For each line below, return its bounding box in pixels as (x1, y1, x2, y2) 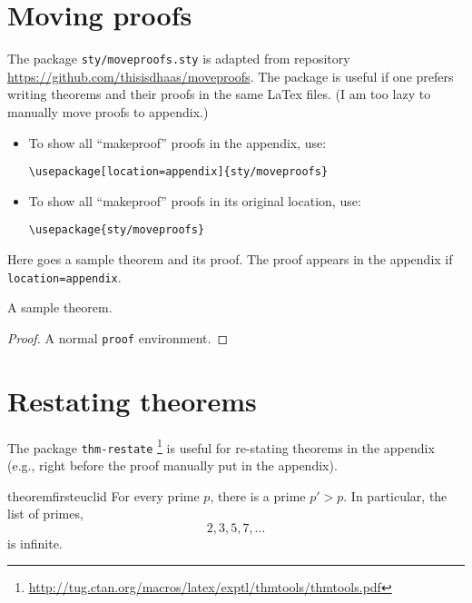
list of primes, (7, 504, 84, 523)
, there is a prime (210, 486, 306, 505)
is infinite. (7, 533, 63, 552)
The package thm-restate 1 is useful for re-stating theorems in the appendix (7, 435, 435, 457)
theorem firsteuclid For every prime (7, 486, 200, 505)
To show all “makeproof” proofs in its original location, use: (28, 191, 361, 210)
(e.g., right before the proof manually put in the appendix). (7, 456, 338, 474)
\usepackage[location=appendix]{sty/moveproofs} (28, 165, 329, 179)
